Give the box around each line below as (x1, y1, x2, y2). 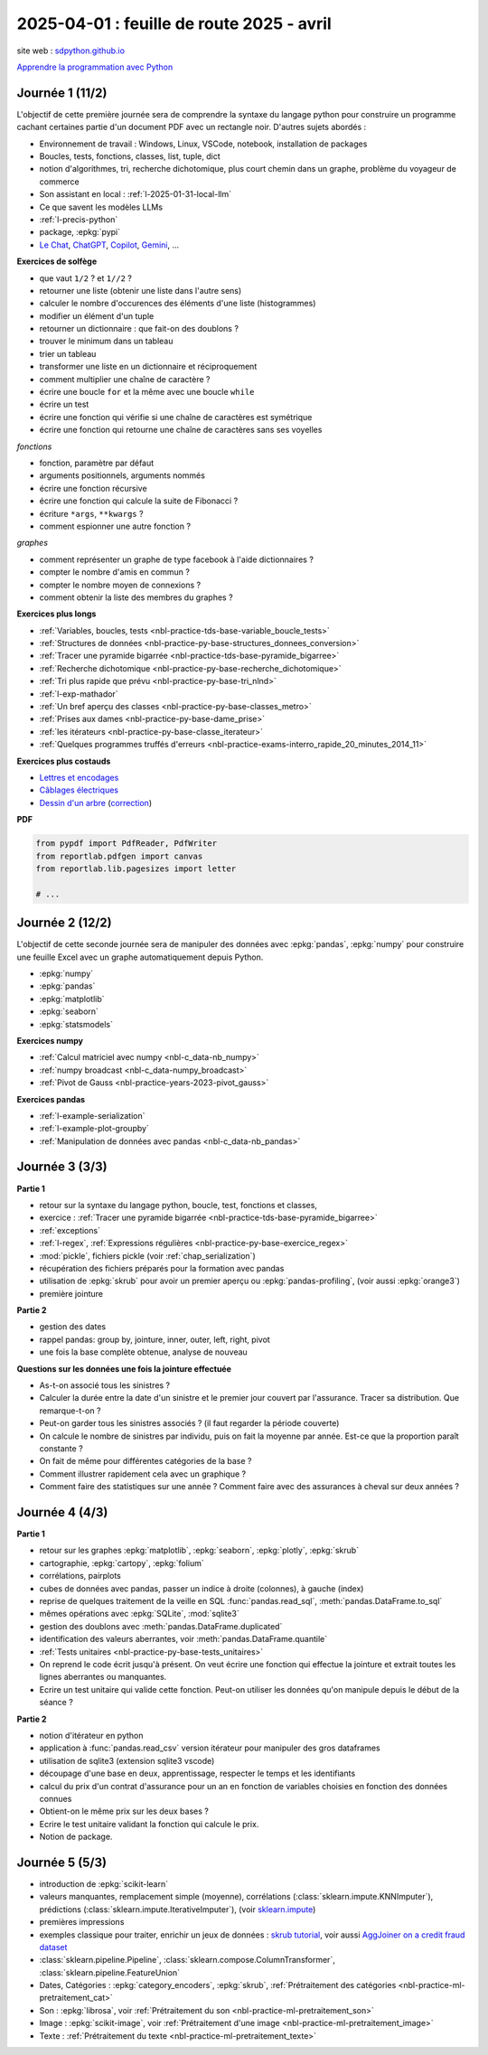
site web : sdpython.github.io (16, 45, 126, 56)
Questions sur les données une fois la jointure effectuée (16, 1363, 232, 1374)
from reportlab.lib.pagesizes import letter (35, 863, 237, 874)
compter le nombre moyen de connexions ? (39, 579, 202, 590)
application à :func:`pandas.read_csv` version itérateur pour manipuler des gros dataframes (39, 1742, 380, 1753)
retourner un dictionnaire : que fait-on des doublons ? (39, 324, 239, 334)
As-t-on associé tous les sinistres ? (39, 1380, 171, 1391)
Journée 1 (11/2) (16, 85, 108, 100)
